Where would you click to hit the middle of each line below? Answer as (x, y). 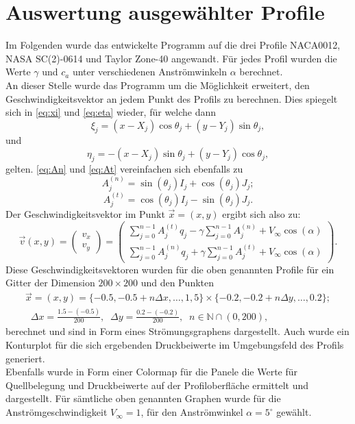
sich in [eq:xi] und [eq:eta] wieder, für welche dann (111, 112)
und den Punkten (177, 283)
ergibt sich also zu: (261, 213)
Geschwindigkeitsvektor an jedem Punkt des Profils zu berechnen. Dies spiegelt (172, 98)
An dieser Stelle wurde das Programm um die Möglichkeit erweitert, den (158, 85)
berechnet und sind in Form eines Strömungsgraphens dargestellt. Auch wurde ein (177, 331)
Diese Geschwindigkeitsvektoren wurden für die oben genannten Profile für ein (170, 269)
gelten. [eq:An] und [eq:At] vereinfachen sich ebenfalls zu (124, 168)
